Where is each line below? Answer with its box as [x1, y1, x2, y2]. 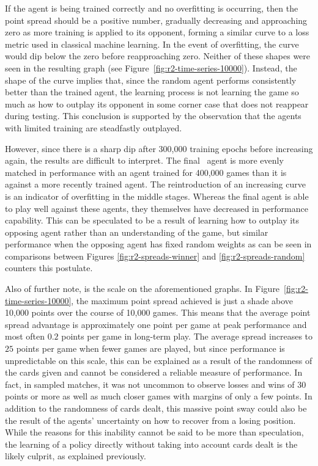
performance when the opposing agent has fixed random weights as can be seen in [5, 238, 312, 250]
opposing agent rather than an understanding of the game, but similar [5, 225, 268, 238]
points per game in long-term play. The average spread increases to [61, 330, 313, 343]
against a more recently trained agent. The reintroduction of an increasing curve [5, 178, 306, 191]
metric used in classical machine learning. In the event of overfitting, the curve [5, 37, 299, 50]
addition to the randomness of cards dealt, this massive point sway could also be [5, 402, 307, 414]
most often [5, 330, 45, 343]
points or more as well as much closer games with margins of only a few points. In [5, 390, 312, 402]
